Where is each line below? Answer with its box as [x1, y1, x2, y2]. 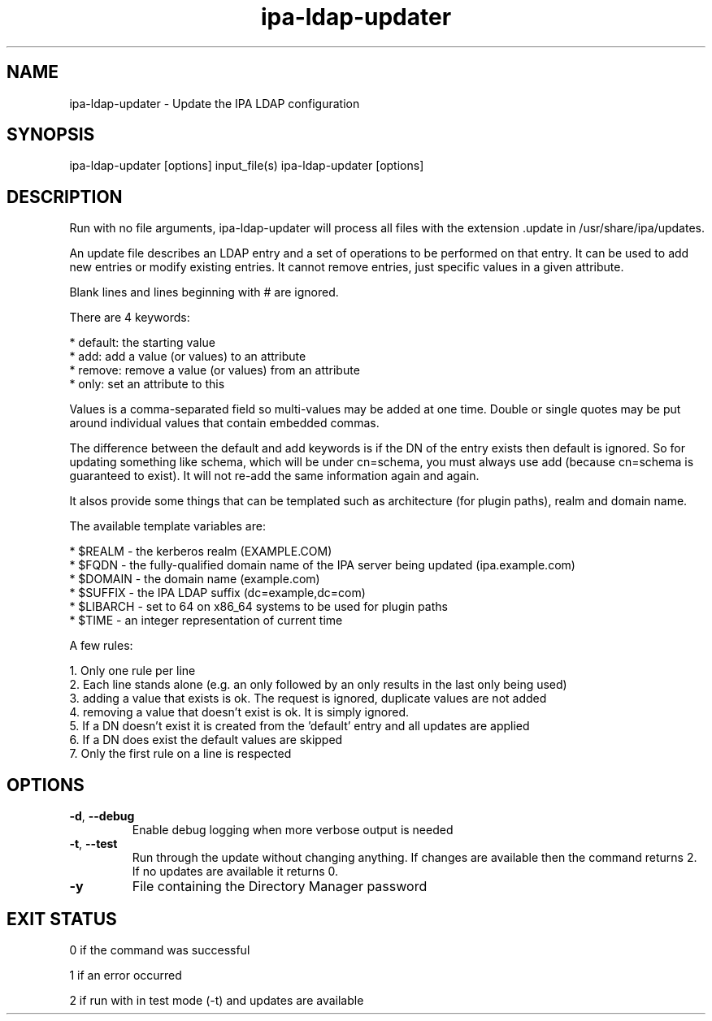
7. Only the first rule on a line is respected [69, 746, 292, 761]
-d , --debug [69, 809, 135, 824]
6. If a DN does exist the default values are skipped [69, 733, 343, 747]
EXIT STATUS [7, 908, 117, 929]
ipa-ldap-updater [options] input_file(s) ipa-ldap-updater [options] [69, 158, 424, 173]
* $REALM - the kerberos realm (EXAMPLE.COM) [69, 544, 332, 559]
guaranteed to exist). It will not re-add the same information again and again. [69, 469, 480, 483]
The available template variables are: [69, 519, 266, 534]
